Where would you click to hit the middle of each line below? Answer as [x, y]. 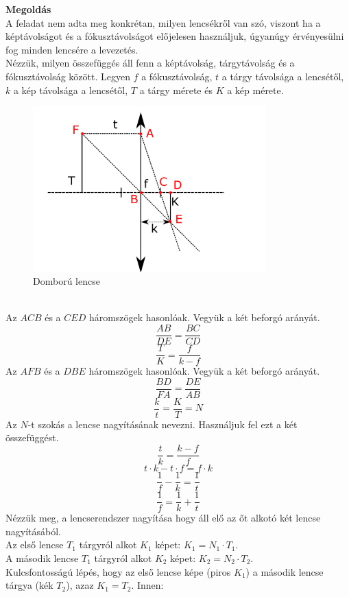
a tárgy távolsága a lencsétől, [283, 76]
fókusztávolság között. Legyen [68, 76]
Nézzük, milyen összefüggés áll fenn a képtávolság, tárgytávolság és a [150, 63]
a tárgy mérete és [176, 90]
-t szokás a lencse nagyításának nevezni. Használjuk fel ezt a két [163, 424]
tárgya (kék [29, 585]
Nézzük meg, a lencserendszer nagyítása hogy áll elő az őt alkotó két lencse [163, 518]
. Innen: [147, 585]
